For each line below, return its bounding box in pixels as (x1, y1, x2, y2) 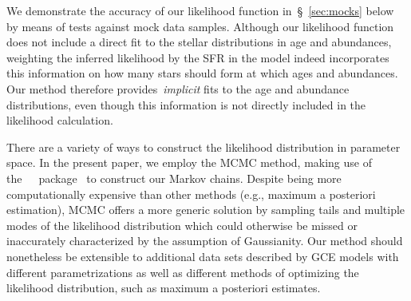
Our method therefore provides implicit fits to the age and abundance (6, 80, 350, 97)
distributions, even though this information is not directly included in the (6, 96, 366, 113)
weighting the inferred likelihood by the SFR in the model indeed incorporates (6, 49, 389, 65)
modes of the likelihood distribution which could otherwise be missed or (6, 216, 358, 233)
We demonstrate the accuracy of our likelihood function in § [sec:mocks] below (6, 2, 394, 18)
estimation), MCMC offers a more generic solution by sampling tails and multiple (6, 201, 405, 218)
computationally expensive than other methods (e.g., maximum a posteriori (6, 185, 376, 202)
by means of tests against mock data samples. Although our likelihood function (6, 18, 394, 34)
